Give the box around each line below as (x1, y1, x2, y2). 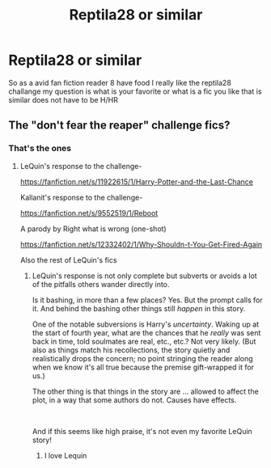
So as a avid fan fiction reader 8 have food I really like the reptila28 (8, 78, 232, 87)
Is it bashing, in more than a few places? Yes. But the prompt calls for (32, 295, 263, 305)
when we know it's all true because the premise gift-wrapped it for (32, 362, 255, 372)
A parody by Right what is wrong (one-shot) (19, 224, 167, 234)
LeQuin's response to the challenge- (19, 161, 142, 171)
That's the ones (8, 143, 72, 154)
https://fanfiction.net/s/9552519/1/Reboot (19, 208, 159, 217)
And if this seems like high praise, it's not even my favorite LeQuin (32, 426, 252, 436)
